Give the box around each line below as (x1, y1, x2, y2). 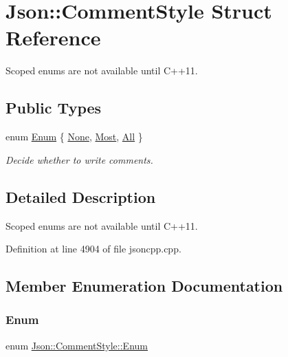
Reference (5, 23, 101, 52)
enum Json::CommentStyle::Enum (5, 338, 148, 352)
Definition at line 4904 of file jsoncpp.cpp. (5, 241, 181, 256)
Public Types (5, 97, 102, 118)
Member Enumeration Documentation (5, 275, 283, 296)
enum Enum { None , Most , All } (5, 129, 143, 144)
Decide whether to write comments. (5, 152, 153, 166)
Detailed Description (5, 186, 156, 207)
